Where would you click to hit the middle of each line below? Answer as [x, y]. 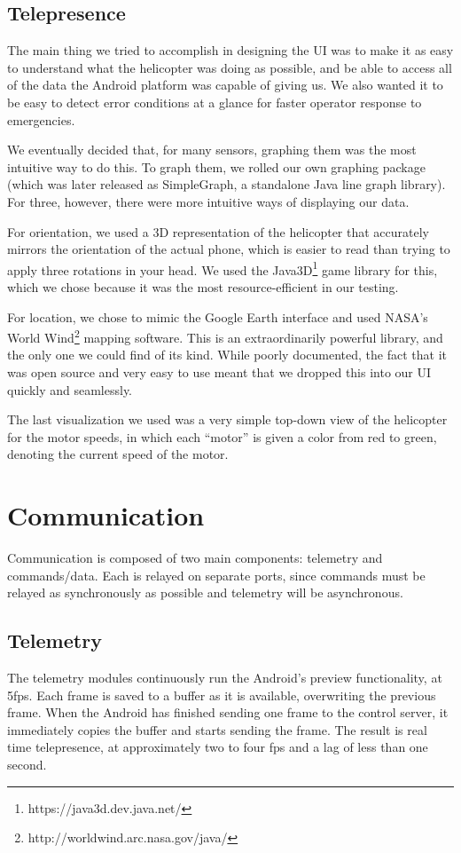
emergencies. [41, 119]
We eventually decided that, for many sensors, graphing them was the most [212, 150]
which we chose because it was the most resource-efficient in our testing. [203, 286]
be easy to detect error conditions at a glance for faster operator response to [215, 102]
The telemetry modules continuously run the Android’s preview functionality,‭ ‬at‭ [225, 678]
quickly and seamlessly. [70, 389]
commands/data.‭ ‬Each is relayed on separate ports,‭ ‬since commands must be [216, 575]
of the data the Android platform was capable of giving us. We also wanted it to [225, 85]
